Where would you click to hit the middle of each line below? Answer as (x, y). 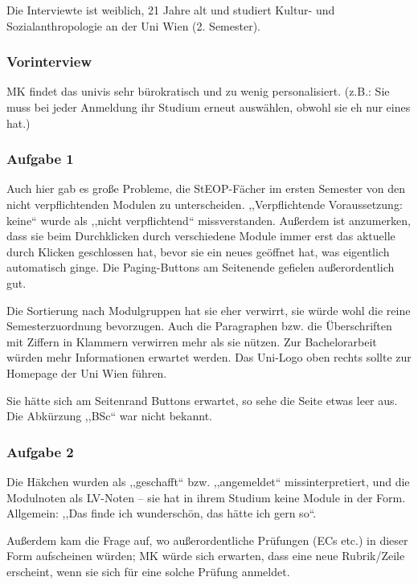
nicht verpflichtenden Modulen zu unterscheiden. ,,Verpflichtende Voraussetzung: (205, 204)
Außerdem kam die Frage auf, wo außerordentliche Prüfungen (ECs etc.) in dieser (207, 540)
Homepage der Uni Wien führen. (87, 372)
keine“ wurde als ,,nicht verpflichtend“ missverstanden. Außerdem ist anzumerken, (209, 220)
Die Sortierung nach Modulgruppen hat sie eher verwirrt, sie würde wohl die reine (209, 310)
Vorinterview (49, 61)
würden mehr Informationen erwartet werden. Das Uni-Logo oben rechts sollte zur (209, 357)
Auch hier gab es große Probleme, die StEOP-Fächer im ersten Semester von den (206, 188)
